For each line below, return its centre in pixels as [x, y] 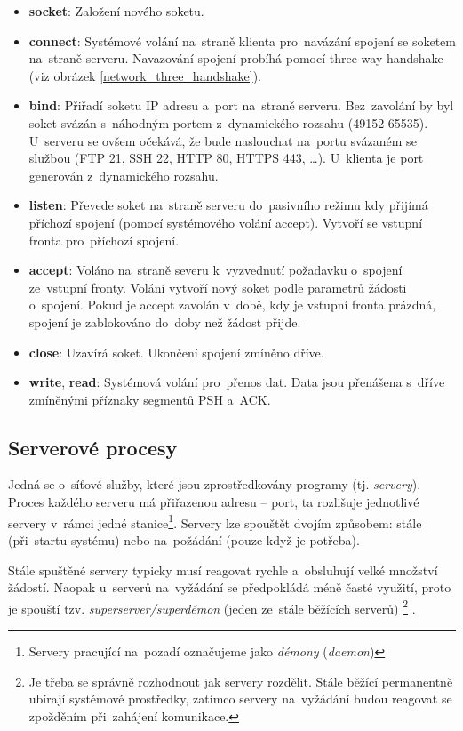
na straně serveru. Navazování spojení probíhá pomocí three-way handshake [236, 58]
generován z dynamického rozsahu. [124, 175]
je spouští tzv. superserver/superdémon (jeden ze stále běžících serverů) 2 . [212, 606]
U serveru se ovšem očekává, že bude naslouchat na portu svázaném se [223, 140]
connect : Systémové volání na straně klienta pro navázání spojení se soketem [242, 40]
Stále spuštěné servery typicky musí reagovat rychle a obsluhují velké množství [223, 570]
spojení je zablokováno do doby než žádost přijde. [165, 321]
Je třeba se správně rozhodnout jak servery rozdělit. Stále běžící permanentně [241, 681]
